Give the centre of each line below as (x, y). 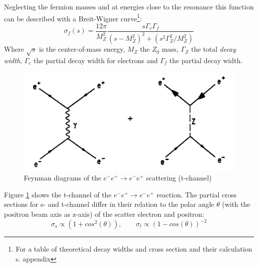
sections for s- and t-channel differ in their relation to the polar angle (109, 204)
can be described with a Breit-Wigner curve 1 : (73, 17)
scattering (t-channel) (179, 178)
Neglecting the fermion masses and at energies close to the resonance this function (129, 6)
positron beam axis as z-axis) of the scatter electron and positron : (104, 214)
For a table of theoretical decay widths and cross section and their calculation (134, 249)
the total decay (214, 49)
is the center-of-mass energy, (82, 49)
